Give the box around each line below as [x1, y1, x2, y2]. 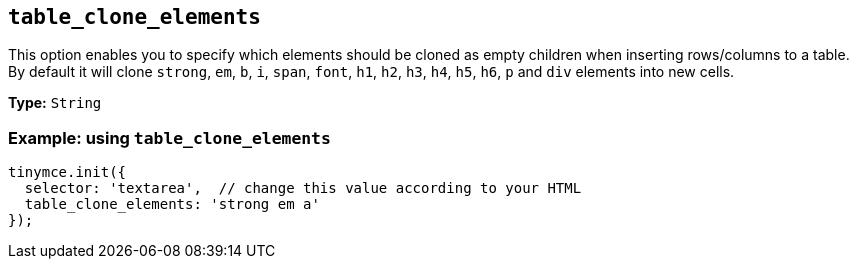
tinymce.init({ [8, 164, 127, 181]
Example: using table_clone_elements [8, 127, 331, 148]
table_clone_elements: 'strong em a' [24, 196, 320, 213]
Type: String [8, 94, 102, 112]
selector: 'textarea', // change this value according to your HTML [24, 180, 582, 197]
